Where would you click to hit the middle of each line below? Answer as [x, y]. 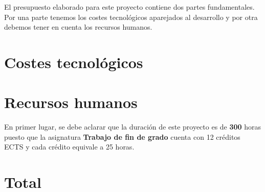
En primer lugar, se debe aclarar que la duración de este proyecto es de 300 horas [133, 127]
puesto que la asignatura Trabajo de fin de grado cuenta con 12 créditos [122, 136]
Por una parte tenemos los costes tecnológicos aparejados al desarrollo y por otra [131, 17]
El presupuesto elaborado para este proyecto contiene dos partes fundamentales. [129, 7]
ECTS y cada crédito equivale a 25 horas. [69, 147]
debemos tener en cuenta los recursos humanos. [78, 27]
